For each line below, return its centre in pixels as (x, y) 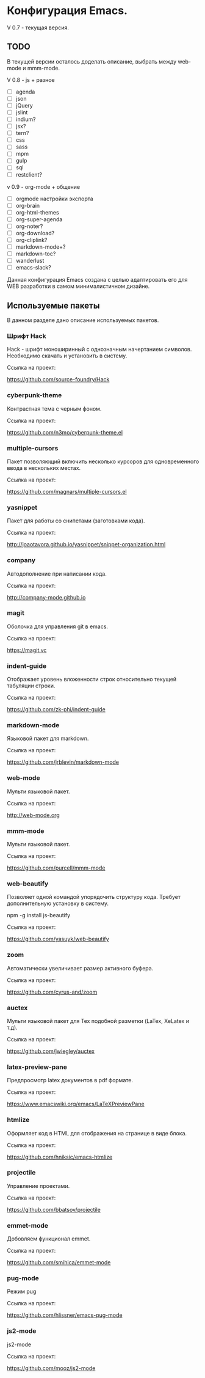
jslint (22, 112)
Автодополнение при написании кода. (57, 574)
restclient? (29, 174)
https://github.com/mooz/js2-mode (51, 1368)
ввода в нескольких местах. (44, 467)
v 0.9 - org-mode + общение (44, 186)
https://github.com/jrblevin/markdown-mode (63, 762)
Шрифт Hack (27, 335)
